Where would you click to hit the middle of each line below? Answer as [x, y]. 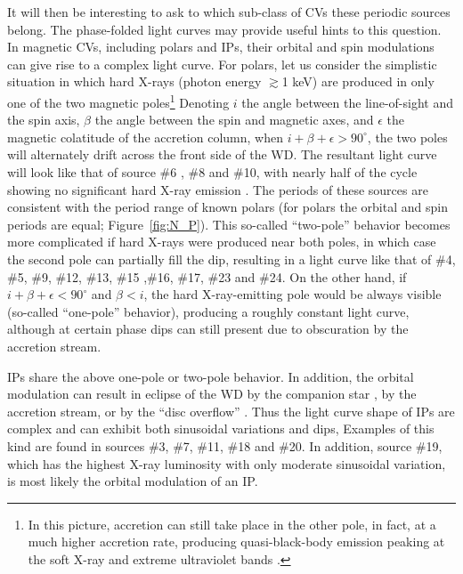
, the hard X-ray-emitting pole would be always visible [292, 294]
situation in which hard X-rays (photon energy [134, 81]
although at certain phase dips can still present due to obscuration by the [208, 329]
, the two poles [407, 137]
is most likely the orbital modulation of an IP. [133, 481]
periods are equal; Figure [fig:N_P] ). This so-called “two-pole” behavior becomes [229, 224]
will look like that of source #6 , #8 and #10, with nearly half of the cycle [212, 172]
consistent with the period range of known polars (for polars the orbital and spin [227, 207]
